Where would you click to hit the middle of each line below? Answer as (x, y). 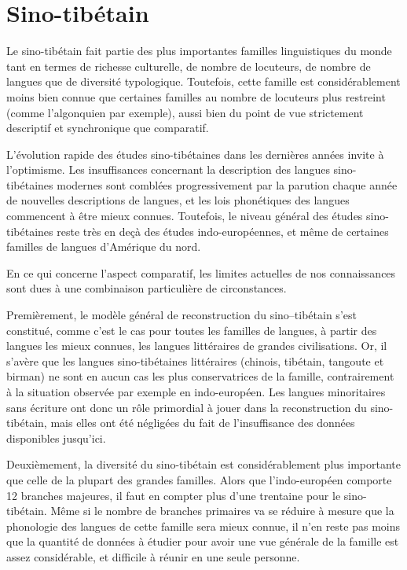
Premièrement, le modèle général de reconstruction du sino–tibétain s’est (181, 315)
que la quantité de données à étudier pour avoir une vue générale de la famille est (203, 541)
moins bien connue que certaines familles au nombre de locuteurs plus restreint (196, 96)
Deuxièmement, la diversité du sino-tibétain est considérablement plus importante (203, 464)
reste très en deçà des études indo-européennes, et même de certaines (223, 231)
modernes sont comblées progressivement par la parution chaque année (227, 184)
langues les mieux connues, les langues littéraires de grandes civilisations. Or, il (197, 346)
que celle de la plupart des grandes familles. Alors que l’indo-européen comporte (199, 479)
